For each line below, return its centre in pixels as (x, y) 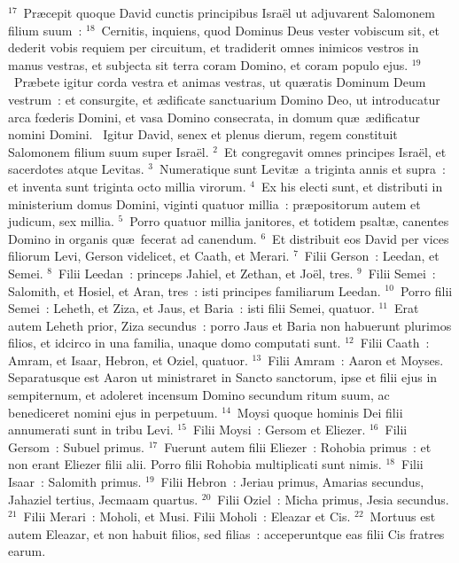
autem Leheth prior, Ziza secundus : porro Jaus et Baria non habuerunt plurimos (230, 325)
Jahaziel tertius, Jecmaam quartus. (103, 499)
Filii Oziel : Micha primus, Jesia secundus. (333, 499)
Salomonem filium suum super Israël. (109, 151)
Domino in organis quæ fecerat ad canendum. (132, 238)
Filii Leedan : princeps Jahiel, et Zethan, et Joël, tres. (206, 273)
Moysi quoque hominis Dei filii (320, 412)
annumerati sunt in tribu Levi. (91, 430)
